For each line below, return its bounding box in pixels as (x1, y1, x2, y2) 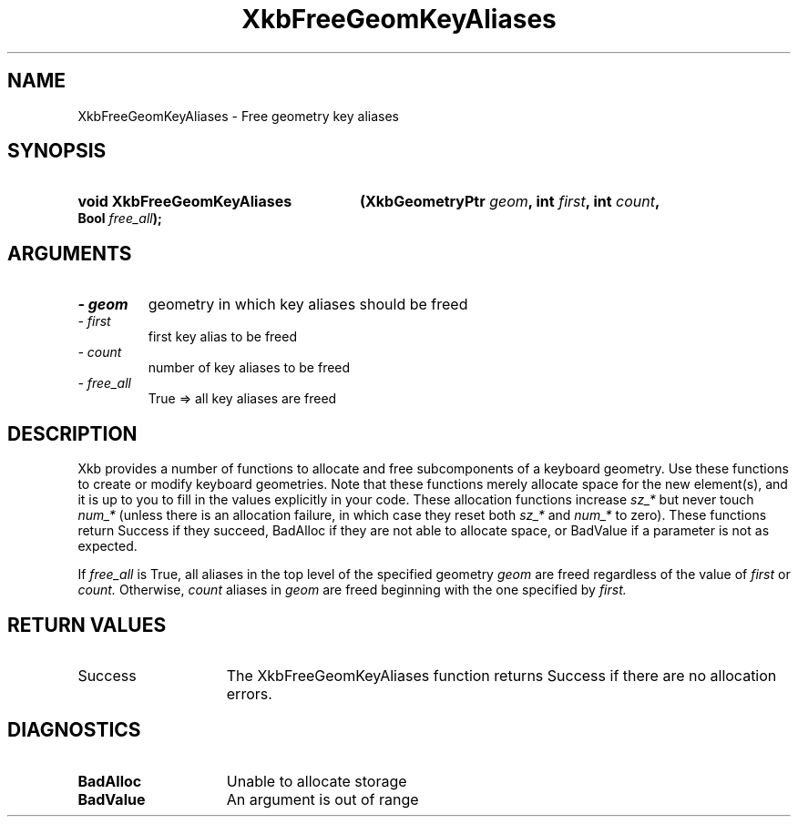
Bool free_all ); (77, 210, 162, 227)
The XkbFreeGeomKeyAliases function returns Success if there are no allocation (226, 666, 777, 685)
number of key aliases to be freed (148, 360, 351, 376)
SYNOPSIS (7, 139, 107, 163)
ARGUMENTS (7, 241, 132, 265)
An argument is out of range (226, 789, 419, 809)
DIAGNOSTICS (7, 718, 141, 742)
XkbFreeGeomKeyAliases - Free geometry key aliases (77, 107, 400, 124)
